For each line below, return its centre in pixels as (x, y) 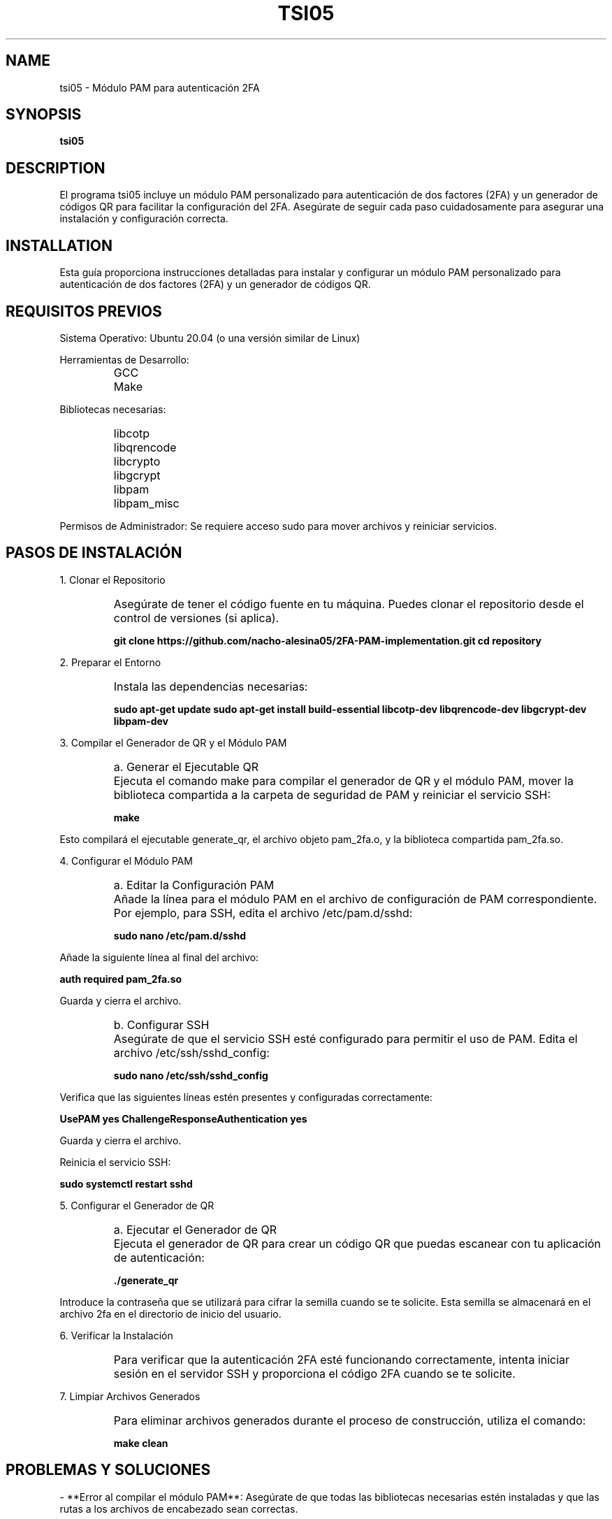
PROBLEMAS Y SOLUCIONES (108, 1470)
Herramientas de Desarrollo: (124, 359)
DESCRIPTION (56, 168)
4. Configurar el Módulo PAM (126, 861)
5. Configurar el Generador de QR (137, 1205)
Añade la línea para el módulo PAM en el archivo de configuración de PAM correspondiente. (355, 899)
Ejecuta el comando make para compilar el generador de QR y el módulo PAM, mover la (343, 780)
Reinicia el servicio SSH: (115, 1162)
